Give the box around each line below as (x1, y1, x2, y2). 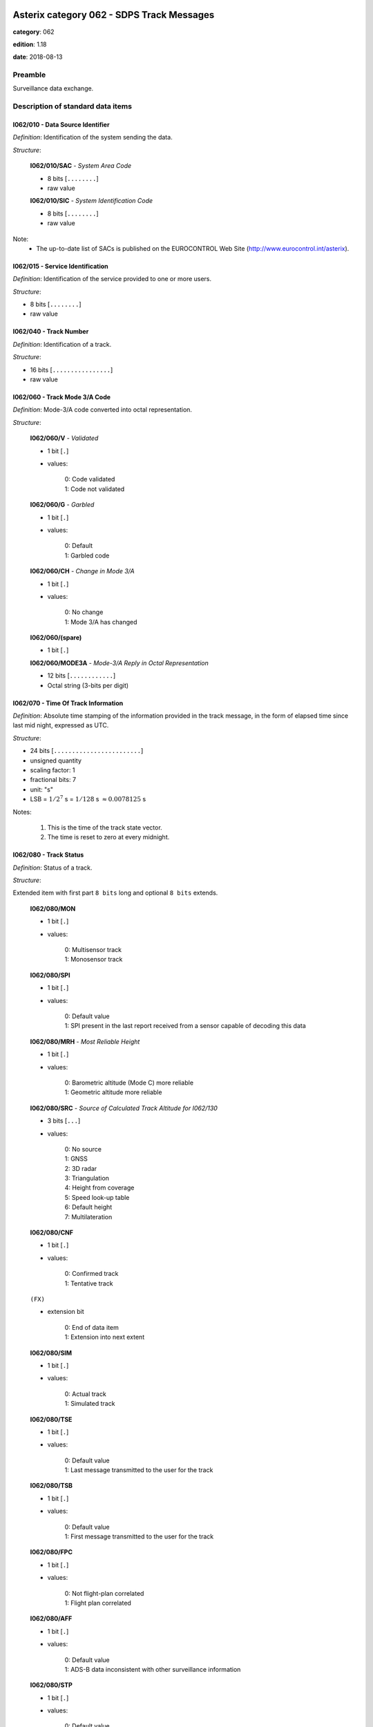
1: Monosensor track (64, 955, 123, 964)
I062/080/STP (30, 1681, 73, 1689)
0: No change (64, 608, 104, 616)
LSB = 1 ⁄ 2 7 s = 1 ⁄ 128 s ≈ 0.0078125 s (30, 794, 146, 803)
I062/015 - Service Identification (12, 262, 108, 270)
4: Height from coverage (64, 1183, 135, 1192)
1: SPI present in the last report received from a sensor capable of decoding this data (64, 1022, 307, 1030)
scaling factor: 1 (30, 765, 75, 774)
